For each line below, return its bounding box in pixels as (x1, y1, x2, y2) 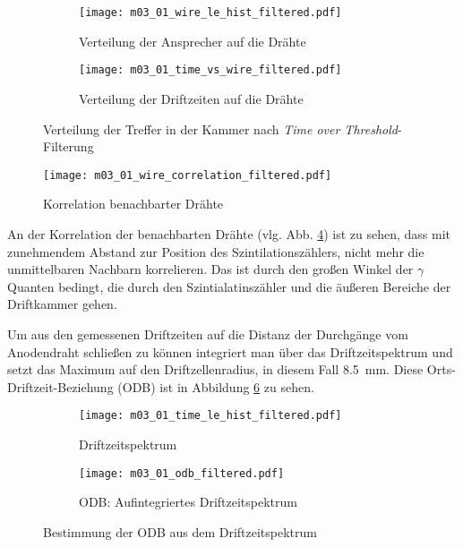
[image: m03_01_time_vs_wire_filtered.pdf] (79, 64, 342, 77)
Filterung (43, 137, 94, 156)
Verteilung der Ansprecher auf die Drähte (79, 31, 306, 50)
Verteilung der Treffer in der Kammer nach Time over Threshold (43, 119, 398, 138)
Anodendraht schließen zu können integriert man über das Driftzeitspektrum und (7, 342, 453, 361)
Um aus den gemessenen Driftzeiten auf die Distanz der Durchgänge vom (7, 324, 408, 343)
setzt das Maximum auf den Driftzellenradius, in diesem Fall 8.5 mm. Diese (7, 360, 424, 379)
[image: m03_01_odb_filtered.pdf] (79, 466, 285, 480)
